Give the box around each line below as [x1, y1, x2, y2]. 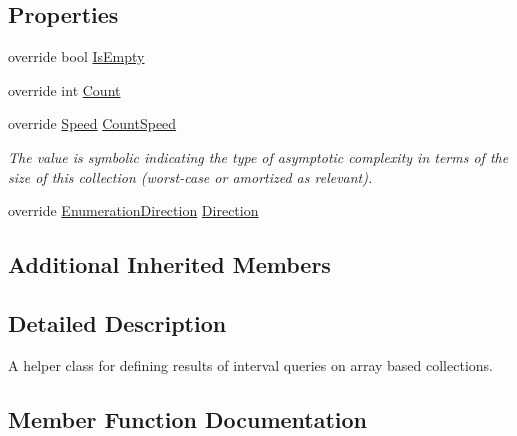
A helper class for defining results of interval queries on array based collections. [8, 354, 493, 375]
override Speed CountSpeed [8, 113, 177, 134]
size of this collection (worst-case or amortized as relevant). [8, 166, 373, 187]
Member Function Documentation [8, 403, 368, 434]
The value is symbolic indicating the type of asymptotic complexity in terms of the [8, 146, 509, 167]
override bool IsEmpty [8, 46, 145, 67]
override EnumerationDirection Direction [8, 200, 259, 221]
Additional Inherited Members [8, 249, 331, 280]
